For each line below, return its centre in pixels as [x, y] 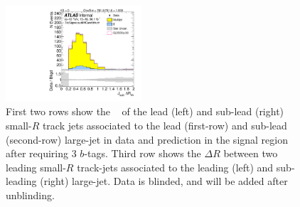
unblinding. [30, 195]
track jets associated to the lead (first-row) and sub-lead [165, 126]
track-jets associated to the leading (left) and [175, 167]
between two [251, 153]
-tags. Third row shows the [143, 153]
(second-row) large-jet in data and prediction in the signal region [147, 139]
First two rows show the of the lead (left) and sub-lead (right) [145, 111]
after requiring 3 [41, 153]
